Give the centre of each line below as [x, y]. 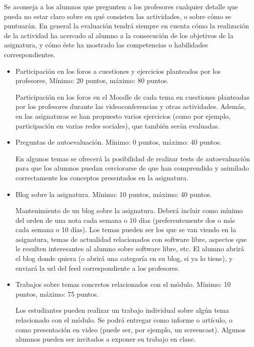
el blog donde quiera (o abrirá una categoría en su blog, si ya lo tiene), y [124, 258]
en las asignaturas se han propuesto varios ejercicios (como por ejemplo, [123, 116]
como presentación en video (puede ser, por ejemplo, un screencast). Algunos [130, 329]
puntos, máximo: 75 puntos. [57, 293]
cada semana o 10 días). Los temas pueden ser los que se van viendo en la [126, 229]
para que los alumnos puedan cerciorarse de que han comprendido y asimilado [132, 168]
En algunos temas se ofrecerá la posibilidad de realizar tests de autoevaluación [133, 158]
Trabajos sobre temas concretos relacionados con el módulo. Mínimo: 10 [123, 284]
